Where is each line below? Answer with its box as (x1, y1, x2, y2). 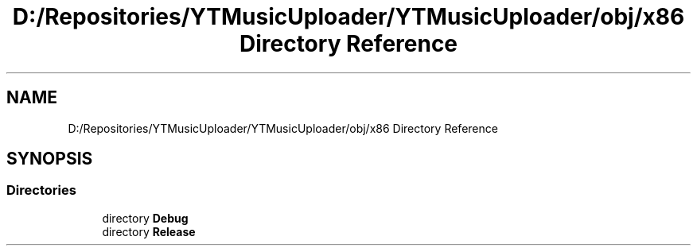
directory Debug (102, 211, 189, 225)
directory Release (102, 224, 196, 238)
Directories (6, 182, 76, 199)
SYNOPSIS (6, 149, 93, 169)
